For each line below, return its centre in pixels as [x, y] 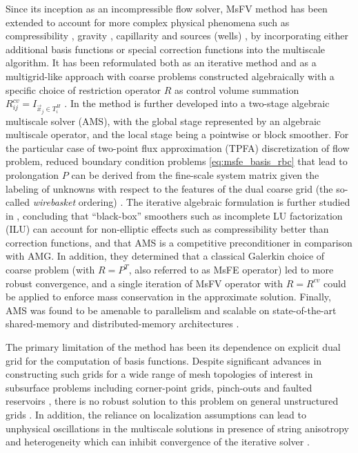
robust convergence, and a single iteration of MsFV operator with [144, 283]
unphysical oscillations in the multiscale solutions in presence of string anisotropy [177, 428]
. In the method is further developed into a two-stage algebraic [197, 103]
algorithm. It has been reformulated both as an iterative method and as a [161, 62]
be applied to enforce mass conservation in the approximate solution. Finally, [168, 297]
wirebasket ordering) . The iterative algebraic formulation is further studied [191, 202]
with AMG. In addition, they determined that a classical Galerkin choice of [165, 256]
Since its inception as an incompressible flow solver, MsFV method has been [167, 8]
